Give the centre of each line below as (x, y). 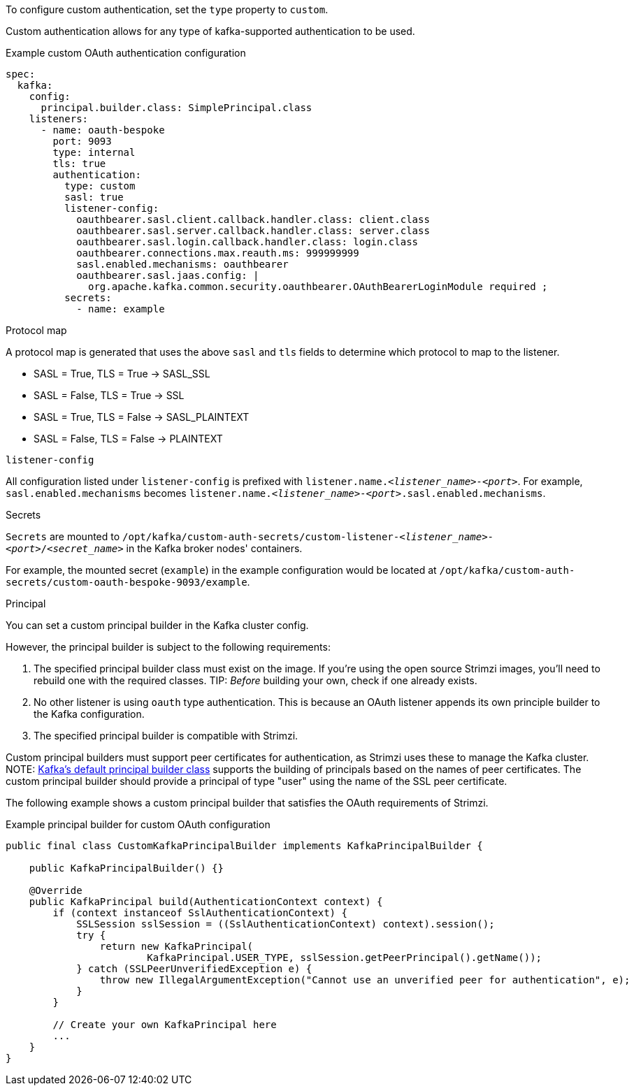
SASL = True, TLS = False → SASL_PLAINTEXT (142, 417)
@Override (56, 890)
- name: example (121, 309)
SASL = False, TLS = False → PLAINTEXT (128, 439)
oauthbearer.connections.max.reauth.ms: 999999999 (218, 253)
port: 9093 (82, 141)
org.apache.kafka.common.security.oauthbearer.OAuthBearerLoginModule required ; (318, 287)
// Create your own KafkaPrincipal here (165, 1025)
